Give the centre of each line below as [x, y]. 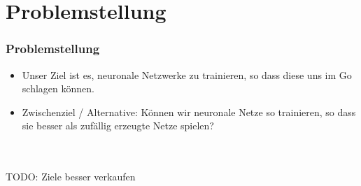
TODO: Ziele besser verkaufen [71, 177]
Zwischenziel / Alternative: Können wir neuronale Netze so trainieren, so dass [189, 112]
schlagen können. [58, 88]
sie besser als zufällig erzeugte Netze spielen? [118, 126]
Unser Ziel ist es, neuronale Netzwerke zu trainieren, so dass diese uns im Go [187, 74]
